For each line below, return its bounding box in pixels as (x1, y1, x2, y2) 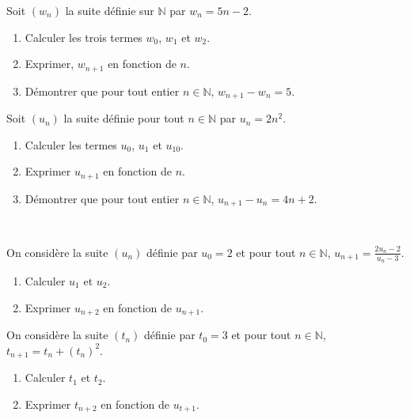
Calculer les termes (25, 136, 117, 153)
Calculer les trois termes (25, 28, 142, 45)
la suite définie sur (65, 2, 154, 18)
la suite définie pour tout (63, 110, 184, 126)
